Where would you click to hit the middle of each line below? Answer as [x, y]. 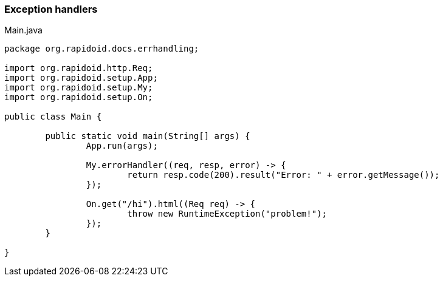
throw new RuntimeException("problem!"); [227, 214]
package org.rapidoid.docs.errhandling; [102, 49]
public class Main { [53, 117]
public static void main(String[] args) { [148, 136]
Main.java [23, 30]
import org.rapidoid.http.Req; [79, 68]
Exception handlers [51, 9]
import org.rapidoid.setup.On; [79, 97]
